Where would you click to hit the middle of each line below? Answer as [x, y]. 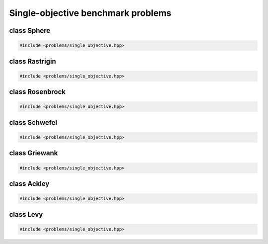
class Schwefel [33, 122]
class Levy [26, 214]
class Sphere [30, 31]
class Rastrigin [33, 61]
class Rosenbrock [37, 92]
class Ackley [29, 184]
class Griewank [33, 153]
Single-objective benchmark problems [90, 13]
